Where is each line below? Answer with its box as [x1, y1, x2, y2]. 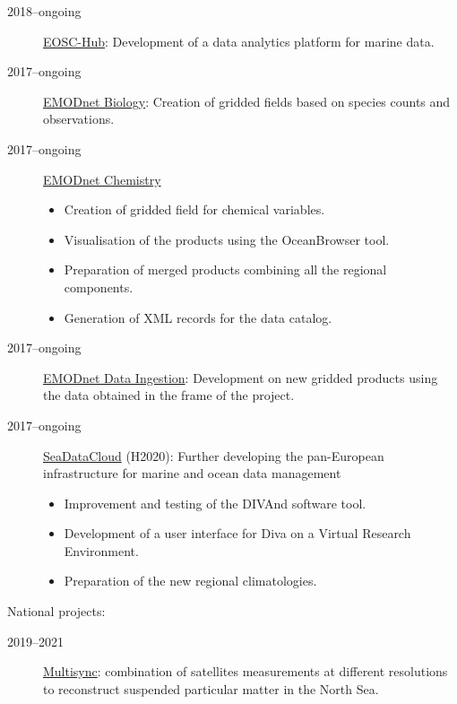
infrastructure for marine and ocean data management [43, 464, 341, 482]
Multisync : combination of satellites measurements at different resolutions [43, 662, 448, 681]
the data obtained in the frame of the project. [43, 386, 295, 404]
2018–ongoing [7, 2, 82, 20]
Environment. [64, 541, 139, 560]
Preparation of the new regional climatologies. [64, 571, 317, 590]
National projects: [7, 602, 106, 621]
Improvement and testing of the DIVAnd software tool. [64, 493, 366, 512]
